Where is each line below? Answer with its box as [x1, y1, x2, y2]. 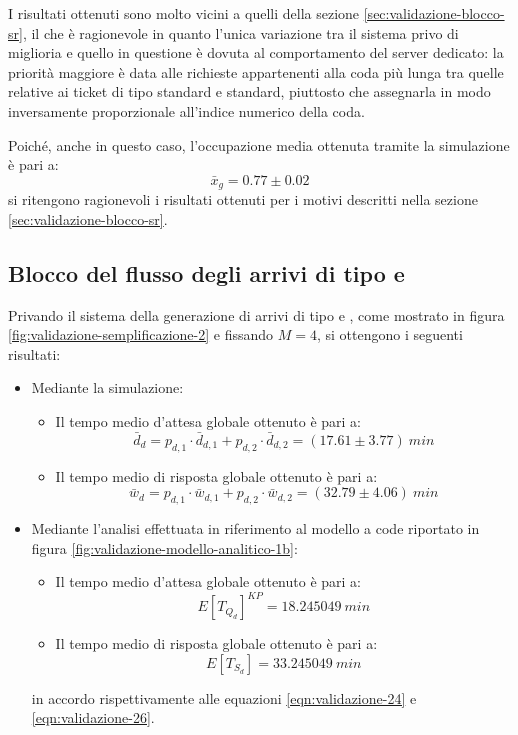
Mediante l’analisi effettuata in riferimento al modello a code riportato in [31, 517, 480, 538]
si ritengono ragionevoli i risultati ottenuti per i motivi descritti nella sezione [8, 189, 478, 210]
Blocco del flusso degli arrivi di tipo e [8, 257, 405, 288]
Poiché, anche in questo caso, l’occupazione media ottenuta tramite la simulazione [8, 134, 510, 155]
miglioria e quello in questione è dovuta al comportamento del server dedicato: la [8, 42, 504, 63]
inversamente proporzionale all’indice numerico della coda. [8, 100, 365, 121]
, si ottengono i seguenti [316, 324, 463, 345]
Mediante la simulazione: [31, 377, 184, 398]
